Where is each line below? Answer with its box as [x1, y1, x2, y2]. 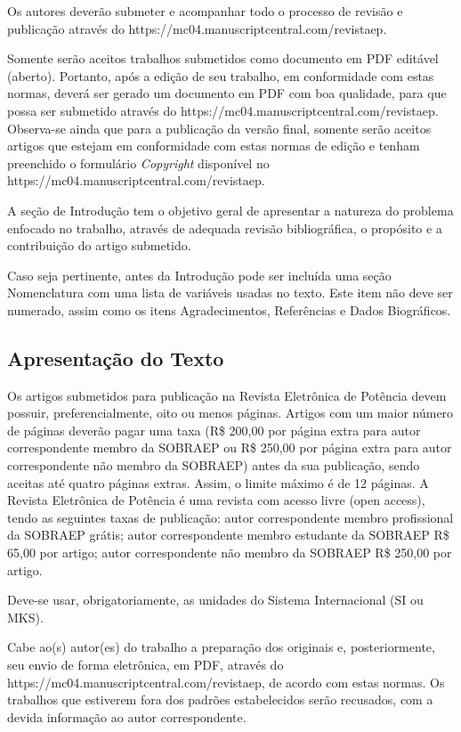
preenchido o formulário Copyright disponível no [7, 153, 270, 172]
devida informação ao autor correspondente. [7, 707, 247, 726]
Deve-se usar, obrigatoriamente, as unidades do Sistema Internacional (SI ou [7, 590, 424, 609]
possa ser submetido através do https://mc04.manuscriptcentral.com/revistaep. [7, 101, 439, 119]
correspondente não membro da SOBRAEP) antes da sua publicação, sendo [7, 456, 420, 475]
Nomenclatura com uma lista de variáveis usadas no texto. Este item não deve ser [7, 283, 453, 302]
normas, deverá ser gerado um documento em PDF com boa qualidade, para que [7, 84, 447, 102]
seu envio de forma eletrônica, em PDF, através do [7, 655, 284, 674]
